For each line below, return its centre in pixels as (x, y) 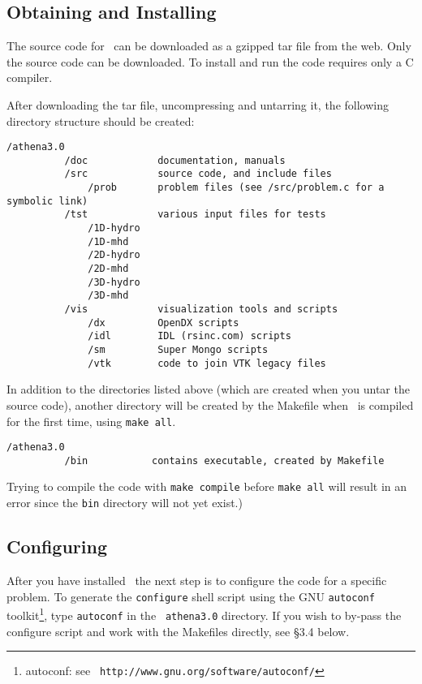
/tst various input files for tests (195, 215)
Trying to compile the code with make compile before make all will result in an (207, 486)
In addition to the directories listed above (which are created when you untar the (208, 389)
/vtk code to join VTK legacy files (207, 363)
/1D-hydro (114, 228)
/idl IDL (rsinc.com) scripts (189, 336)
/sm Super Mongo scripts (178, 350)
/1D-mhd (108, 241)
